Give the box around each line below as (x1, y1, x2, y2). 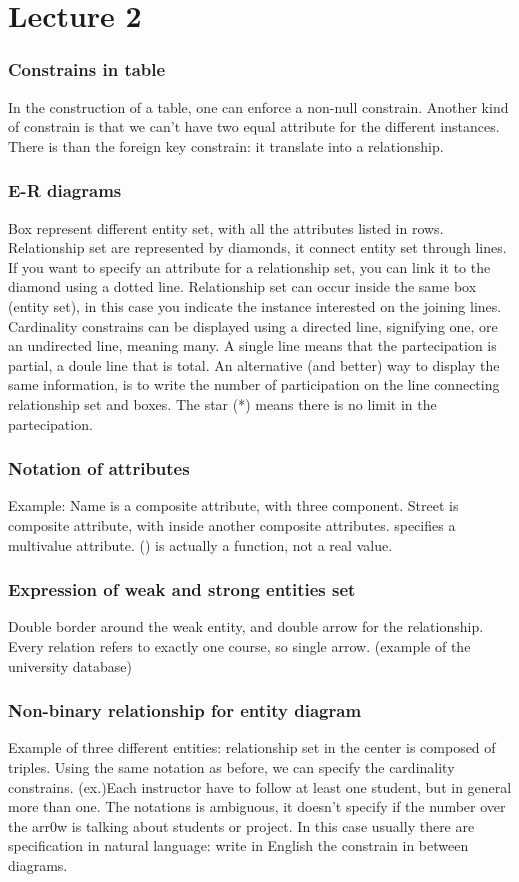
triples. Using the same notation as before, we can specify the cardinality (8, 756, 455, 777)
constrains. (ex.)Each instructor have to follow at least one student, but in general (8, 776, 512, 797)
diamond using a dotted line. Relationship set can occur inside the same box (8, 276, 477, 297)
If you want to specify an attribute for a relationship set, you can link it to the (8, 256, 491, 277)
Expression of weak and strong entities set (8, 577, 356, 602)
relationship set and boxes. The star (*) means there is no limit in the (8, 393, 437, 414)
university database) (8, 655, 132, 676)
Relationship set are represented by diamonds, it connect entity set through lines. (8, 237, 507, 258)
